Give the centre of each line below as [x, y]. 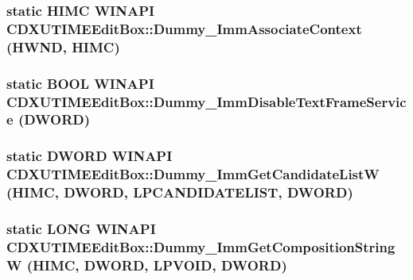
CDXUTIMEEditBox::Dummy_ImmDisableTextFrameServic [206, 101]
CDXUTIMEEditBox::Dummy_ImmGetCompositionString [201, 246]
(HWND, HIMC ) [63, 46]
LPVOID [183, 265]
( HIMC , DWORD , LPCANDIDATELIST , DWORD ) [180, 192]
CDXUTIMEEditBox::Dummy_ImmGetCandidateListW [193, 174]
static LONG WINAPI [81, 228]
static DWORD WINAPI [90, 156]
